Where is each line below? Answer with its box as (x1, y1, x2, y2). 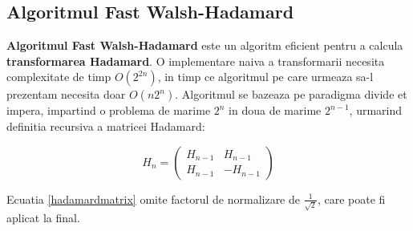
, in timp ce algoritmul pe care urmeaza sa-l (157, 68, 374, 85)
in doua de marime (229, 102, 322, 119)
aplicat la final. (6, 209, 80, 226)
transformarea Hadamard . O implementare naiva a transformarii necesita (6, 52, 385, 69)
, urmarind (349, 102, 403, 119)
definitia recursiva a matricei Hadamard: (6, 117, 205, 134)
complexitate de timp (6, 68, 111, 85)
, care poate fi (317, 190, 386, 207)
